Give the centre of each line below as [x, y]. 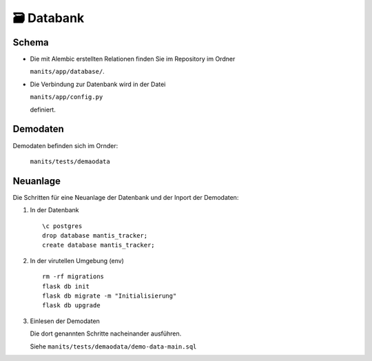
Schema [31, 42]
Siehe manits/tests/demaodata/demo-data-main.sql [113, 346]
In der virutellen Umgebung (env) [77, 260]
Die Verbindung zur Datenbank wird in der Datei [98, 84]
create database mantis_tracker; [99, 245]
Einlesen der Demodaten [65, 321]
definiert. [43, 110]
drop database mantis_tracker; [95, 235]
